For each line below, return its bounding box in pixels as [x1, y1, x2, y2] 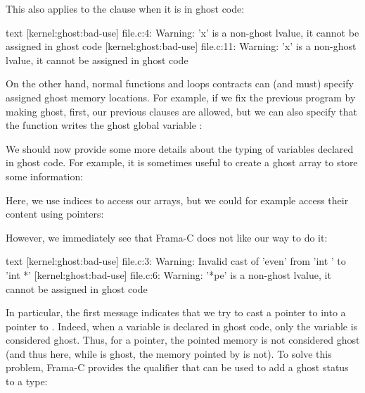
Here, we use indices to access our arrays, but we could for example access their [6, 192, 349, 207]
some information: [6, 168, 84, 183]
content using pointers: [6, 206, 104, 221]
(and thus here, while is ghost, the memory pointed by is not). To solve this [6, 346, 332, 361]
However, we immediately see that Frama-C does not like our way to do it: [6, 230, 328, 244]
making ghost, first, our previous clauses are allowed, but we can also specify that [6, 104, 358, 118]
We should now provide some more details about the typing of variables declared [6, 141, 354, 156]
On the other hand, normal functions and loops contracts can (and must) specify [6, 76, 354, 91]
